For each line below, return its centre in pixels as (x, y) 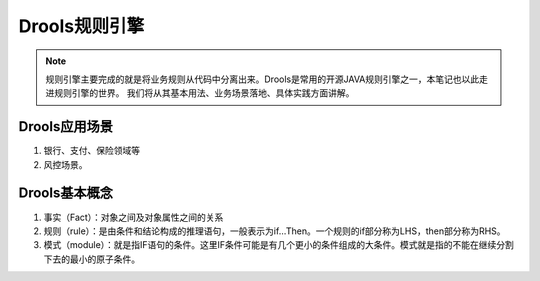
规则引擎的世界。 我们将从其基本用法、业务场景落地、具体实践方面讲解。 (204, 93)
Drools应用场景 (66, 126)
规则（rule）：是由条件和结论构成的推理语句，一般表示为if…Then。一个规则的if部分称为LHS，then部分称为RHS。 (274, 231)
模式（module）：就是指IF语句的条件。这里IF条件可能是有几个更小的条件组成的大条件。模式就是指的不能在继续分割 (279, 245)
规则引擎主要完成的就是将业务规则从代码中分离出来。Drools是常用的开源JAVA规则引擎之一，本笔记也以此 (262, 79)
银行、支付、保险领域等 (91, 151)
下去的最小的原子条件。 (91, 259)
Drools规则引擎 (81, 26)
